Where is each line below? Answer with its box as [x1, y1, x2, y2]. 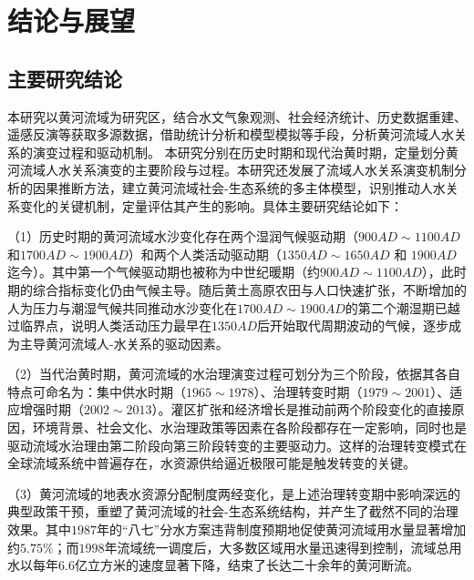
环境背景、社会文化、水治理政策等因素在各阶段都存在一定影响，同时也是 [32, 418, 467, 437]
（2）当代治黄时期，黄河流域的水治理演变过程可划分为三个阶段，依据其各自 [7, 364, 460, 383]
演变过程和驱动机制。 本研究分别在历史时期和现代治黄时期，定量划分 [32, 142, 446, 161]
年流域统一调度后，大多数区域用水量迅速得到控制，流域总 [104, 537, 449, 556]
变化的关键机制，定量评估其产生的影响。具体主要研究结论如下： [19, 196, 403, 215]
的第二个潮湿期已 [345, 298, 448, 317]
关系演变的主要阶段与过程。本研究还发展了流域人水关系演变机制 [70, 160, 454, 179]
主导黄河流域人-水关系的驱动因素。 [19, 333, 229, 352]
